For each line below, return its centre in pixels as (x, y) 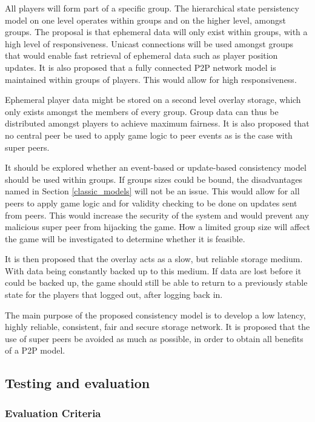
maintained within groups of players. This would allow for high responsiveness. (151, 79)
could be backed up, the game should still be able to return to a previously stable (156, 282)
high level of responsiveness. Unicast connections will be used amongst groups (149, 43)
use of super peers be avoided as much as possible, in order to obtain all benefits (154, 338)
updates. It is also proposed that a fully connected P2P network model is (141, 67)
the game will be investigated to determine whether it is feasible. (125, 238)
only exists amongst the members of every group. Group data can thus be (142, 111)
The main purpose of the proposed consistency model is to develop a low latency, (155, 315)
